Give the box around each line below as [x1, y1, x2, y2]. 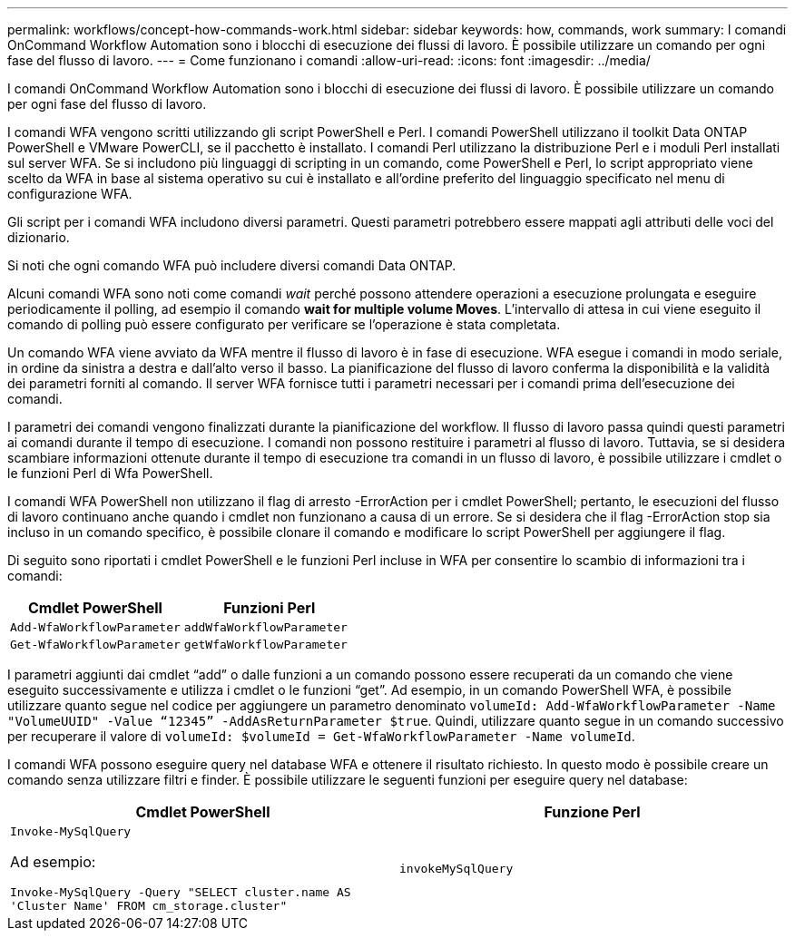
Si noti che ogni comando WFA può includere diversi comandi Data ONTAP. [7, 258, 456, 273]
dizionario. [7, 230, 70, 245]
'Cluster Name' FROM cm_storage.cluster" [10, 899, 288, 913]
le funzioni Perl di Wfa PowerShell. [7, 465, 213, 481]
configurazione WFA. [7, 186, 132, 201]
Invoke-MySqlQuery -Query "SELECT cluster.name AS [10, 885, 351, 899]
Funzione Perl [544, 803, 641, 821]
